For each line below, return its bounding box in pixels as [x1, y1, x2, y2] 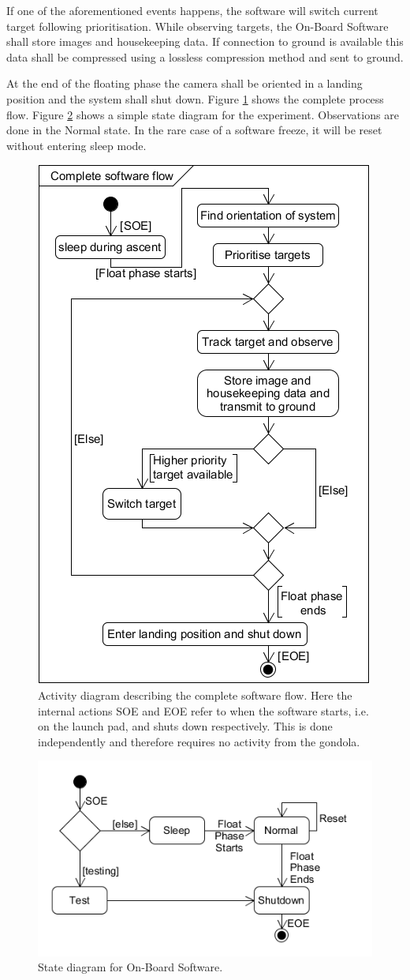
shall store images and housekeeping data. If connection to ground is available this [6, 33, 404, 50]
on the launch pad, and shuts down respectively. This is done [38, 718, 333, 734]
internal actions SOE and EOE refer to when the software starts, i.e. [38, 702, 369, 719]
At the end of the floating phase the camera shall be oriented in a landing [6, 75, 363, 92]
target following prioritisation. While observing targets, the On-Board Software [6, 17, 389, 34]
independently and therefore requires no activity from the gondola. [38, 733, 360, 749]
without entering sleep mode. [6, 137, 147, 153]
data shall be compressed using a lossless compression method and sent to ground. [6, 48, 404, 65]
